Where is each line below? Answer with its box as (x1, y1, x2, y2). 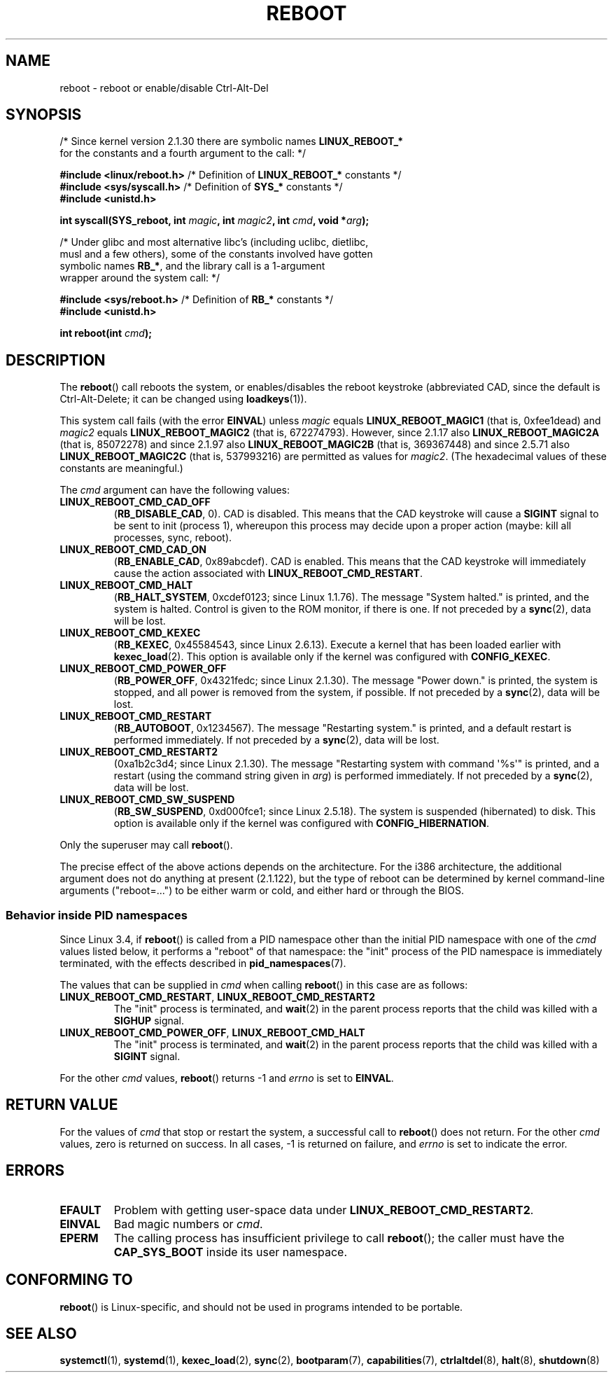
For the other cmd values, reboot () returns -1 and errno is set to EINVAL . (59, 1072, 394, 1085)
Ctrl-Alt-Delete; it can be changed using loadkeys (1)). (59, 393, 307, 405)
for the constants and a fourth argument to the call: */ (59, 147, 306, 160)
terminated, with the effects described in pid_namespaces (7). (59, 957, 346, 970)
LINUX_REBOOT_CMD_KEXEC (59, 627, 201, 639)
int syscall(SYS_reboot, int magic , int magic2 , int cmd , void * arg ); (59, 214, 369, 227)
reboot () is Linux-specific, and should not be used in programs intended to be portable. (59, 1300, 463, 1313)
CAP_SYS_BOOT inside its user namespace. (113, 1244, 347, 1259)
